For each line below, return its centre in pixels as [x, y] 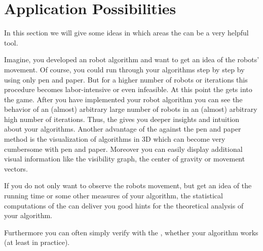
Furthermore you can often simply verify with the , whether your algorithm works [131, 232]
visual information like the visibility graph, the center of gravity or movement [125, 159]
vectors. [16, 168]
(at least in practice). [37, 242]
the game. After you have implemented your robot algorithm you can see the [123, 99]
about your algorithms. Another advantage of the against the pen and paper [123, 129]
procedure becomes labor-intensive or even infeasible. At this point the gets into [128, 89]
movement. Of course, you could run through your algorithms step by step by [124, 69]
